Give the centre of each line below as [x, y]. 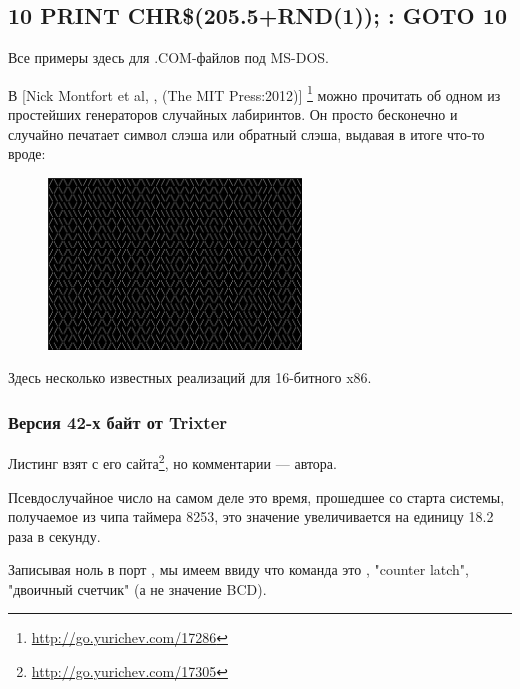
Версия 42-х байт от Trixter [118, 421]
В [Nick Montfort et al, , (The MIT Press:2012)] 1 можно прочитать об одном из [254, 93]
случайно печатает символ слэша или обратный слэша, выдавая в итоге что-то [246, 133]
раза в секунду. [54, 535]
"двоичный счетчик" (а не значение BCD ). [137, 588]
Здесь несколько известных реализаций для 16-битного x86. [190, 377]
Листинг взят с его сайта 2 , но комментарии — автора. [172, 461]
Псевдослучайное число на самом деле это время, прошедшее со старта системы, [256, 496]
